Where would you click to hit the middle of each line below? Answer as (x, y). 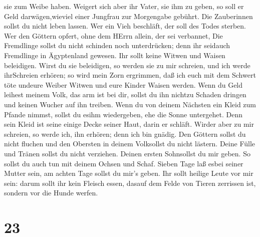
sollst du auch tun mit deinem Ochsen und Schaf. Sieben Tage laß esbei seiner (124, 163)
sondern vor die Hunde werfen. (51, 193)
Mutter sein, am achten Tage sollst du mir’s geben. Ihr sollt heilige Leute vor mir (129, 173)
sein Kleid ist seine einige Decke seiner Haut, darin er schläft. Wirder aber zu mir (129, 124)
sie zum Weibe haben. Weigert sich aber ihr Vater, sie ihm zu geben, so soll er (124, 6)
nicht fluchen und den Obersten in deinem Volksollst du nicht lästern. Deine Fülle (130, 144)
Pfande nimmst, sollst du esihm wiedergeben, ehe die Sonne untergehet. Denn (123, 114)
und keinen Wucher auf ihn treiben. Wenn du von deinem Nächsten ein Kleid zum (130, 104)
